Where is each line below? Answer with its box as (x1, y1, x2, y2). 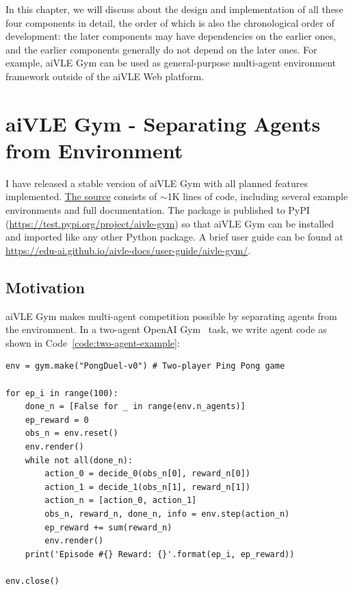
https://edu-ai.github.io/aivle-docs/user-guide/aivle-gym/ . (5, 243, 251, 257)
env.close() (5, 576, 60, 586)
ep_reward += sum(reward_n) (44, 522, 172, 532)
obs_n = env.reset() (25, 428, 118, 439)
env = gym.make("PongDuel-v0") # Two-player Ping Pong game (5, 361, 285, 371)
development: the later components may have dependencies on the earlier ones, (5, 29, 336, 43)
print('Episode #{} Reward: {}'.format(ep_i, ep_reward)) (25, 549, 295, 559)
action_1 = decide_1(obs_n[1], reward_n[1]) (44, 482, 250, 492)
